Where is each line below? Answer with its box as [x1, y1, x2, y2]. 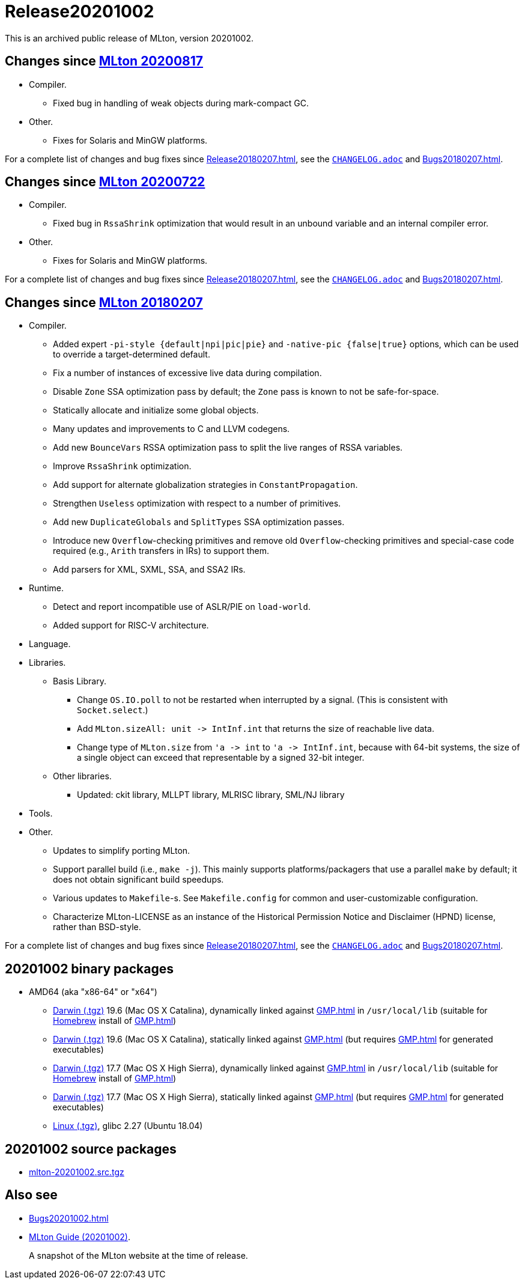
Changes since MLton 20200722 [5, 174, 205, 190]
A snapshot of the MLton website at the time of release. [29, 1250, 248, 1261]
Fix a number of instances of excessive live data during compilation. [53, 368, 322, 379]
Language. [29, 639, 71, 650]
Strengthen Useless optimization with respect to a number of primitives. [53, 498, 341, 509]
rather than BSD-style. [53, 922, 141, 933]
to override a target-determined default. [53, 349, 210, 360]
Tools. [29, 808, 53, 819]
